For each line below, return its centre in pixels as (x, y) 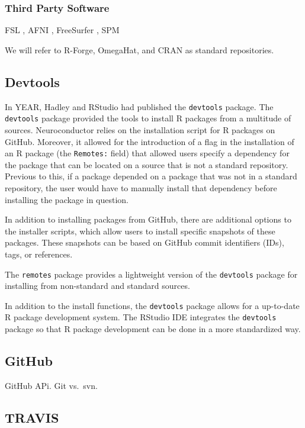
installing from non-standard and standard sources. (97, 286)
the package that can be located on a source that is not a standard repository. (147, 164)
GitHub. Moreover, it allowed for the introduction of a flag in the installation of (150, 141)
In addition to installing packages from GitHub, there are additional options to (148, 219)
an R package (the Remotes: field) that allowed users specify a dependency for (147, 153)
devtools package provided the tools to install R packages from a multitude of (148, 118)
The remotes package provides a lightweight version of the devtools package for (151, 274)
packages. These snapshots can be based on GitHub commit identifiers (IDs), (145, 242)
